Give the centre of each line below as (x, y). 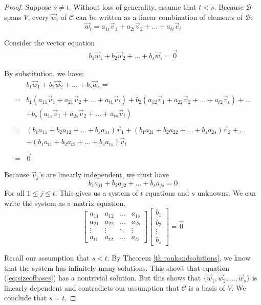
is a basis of (207, 287)
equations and (167, 193)
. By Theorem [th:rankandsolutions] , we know (179, 257)
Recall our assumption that (47, 257)
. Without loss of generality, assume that (133, 7)
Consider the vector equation (50, 42)
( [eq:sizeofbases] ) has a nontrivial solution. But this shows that (103, 278)
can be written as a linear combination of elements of (159, 17)
